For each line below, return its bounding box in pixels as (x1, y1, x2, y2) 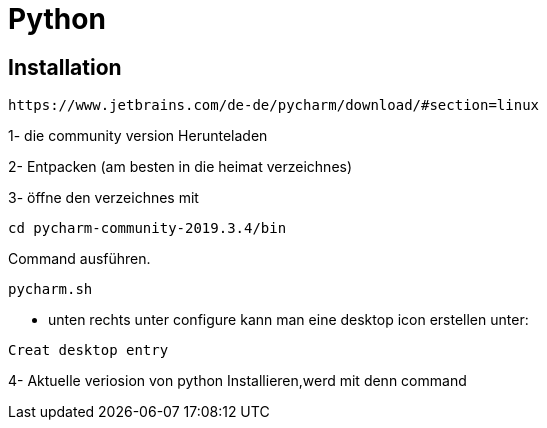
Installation (8, 54, 122, 80)
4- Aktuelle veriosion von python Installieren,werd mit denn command (8, 372, 467, 390)
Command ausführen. (8, 250, 151, 268)
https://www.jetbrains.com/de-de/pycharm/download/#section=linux (8, 97, 540, 114)
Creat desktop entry (8, 342, 169, 359)
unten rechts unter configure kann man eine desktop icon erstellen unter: (48, 311, 529, 329)
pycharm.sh (8, 281, 93, 298)
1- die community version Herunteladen (8, 127, 268, 145)
